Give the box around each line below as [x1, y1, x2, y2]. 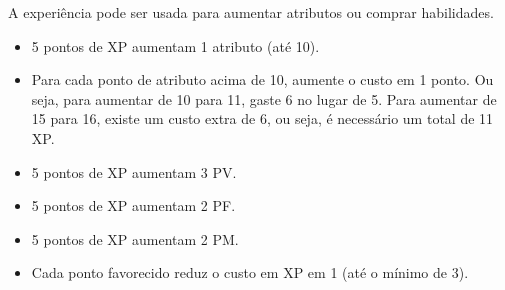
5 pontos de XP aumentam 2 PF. [31, 195, 236, 216]
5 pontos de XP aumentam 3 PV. [31, 161, 237, 182]
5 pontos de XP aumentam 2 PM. [31, 228, 239, 249]
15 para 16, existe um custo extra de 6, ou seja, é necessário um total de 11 [31, 108, 494, 129]
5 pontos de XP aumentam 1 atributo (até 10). [31, 35, 320, 56]
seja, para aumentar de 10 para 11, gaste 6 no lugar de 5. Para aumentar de [31, 88, 497, 109]
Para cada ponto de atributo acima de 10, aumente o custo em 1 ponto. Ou [31, 69, 494, 90]
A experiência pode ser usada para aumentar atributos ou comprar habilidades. [8, 2, 494, 22]
